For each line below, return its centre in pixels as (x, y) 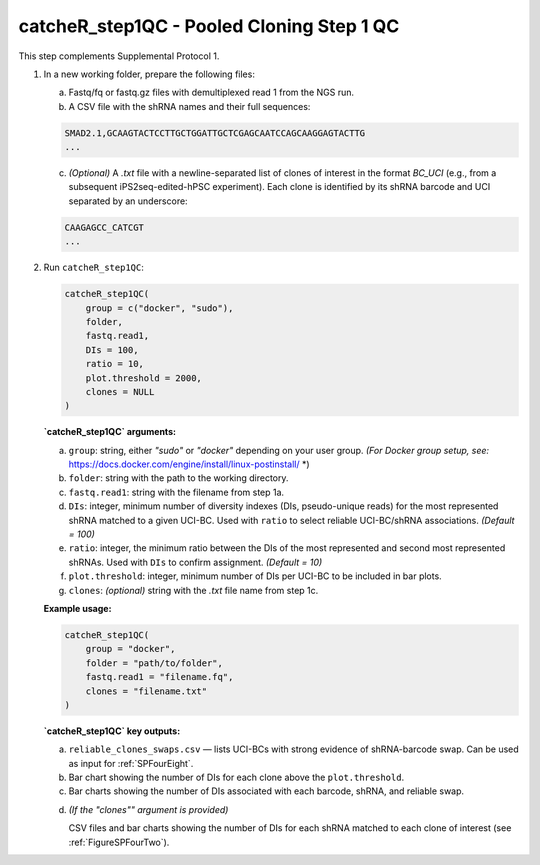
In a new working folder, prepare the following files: (149, 74)
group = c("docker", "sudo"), (159, 308)
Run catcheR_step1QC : (93, 267)
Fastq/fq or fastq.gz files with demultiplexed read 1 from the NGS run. (211, 92)
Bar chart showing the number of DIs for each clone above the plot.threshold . (236, 777)
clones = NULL (120, 391)
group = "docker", (130, 649)
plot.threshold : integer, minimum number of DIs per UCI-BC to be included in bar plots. (255, 576)
